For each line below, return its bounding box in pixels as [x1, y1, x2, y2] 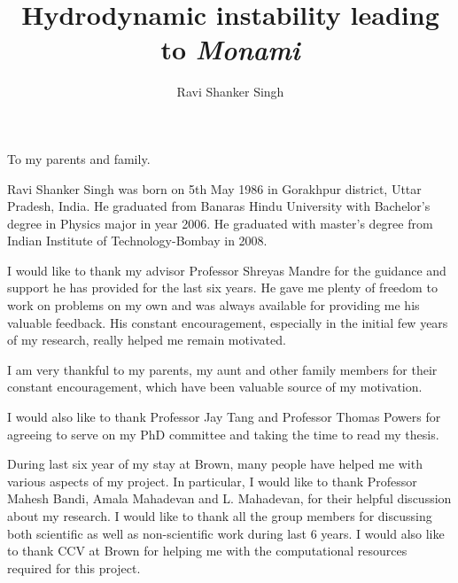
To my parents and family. [7, 149, 151, 167]
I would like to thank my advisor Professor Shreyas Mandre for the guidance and [7, 260, 446, 279]
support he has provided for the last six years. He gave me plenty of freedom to [7, 278, 438, 297]
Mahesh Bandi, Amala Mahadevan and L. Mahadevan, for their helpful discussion [7, 489, 452, 508]
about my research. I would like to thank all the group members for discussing [7, 507, 432, 525]
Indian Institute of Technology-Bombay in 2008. [7, 231, 268, 250]
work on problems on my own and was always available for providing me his [7, 296, 420, 315]
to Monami [160, 31, 300, 68]
